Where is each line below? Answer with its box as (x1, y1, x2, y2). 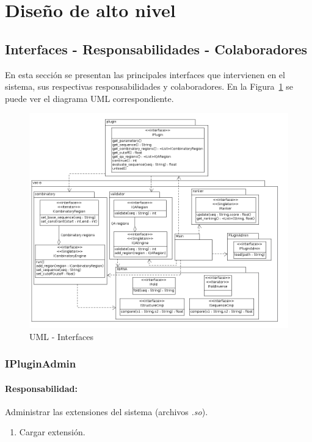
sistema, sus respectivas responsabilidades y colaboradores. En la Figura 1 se (5, 80, 293, 93)
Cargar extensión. (19, 426, 85, 438)
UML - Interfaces (29, 330, 93, 342)
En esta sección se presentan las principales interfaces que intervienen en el (5, 68, 285, 81)
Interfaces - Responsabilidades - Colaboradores (5, 39, 308, 58)
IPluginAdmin (5, 356, 76, 371)
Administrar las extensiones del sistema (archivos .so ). (5, 405, 208, 418)
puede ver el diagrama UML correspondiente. (5, 92, 174, 104)
